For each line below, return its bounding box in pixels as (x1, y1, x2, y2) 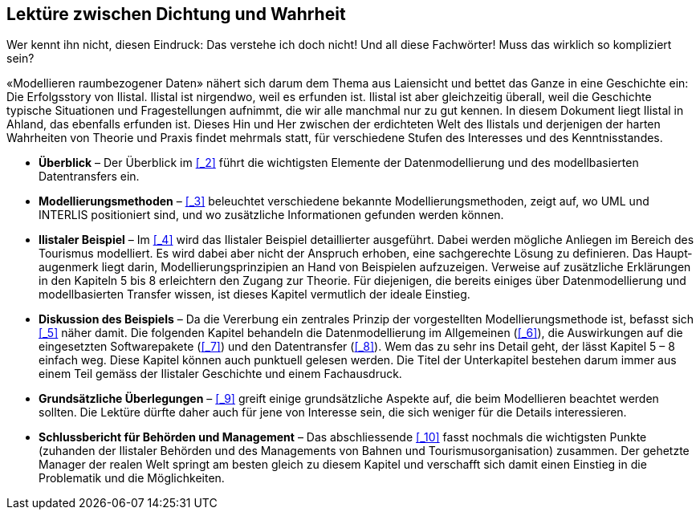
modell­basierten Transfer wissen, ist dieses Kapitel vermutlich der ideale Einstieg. (39, 287, 470, 302)
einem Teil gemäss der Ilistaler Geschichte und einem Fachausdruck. (39, 367, 402, 381)
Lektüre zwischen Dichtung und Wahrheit (6, 4, 346, 24)
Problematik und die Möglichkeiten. (39, 471, 225, 486)
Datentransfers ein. (39, 169, 140, 184)
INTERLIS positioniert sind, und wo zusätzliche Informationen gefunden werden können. (39, 208, 504, 222)
